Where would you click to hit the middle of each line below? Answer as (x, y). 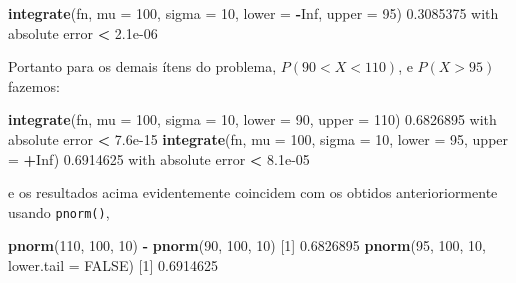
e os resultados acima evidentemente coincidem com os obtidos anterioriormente (253, 192)
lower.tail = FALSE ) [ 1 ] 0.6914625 (113, 265)
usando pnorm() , (59, 211)
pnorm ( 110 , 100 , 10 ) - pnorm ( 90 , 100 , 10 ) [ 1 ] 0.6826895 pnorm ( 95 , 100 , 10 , (247, 245)
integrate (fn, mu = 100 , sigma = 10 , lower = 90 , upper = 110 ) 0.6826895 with (252, 119)
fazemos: (34, 85)
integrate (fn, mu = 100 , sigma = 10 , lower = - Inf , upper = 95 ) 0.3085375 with (253, 13)
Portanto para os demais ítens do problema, (142, 66)
